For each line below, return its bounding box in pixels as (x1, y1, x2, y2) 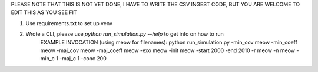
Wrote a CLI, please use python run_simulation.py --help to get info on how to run (25, 30, 224, 37)
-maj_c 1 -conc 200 (59, 55, 107, 62)
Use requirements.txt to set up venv (25, 19, 113, 26)
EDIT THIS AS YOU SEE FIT (11, 9, 77, 16)
